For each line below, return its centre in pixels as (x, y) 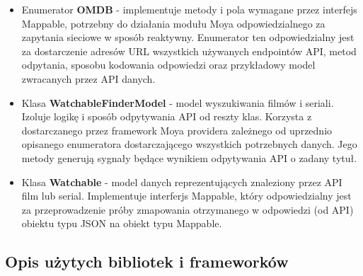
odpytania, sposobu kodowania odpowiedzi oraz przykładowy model (168, 65)
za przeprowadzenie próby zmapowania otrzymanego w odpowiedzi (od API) (188, 209)
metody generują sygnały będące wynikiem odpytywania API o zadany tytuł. (189, 157)
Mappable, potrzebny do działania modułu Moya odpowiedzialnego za (173, 23)
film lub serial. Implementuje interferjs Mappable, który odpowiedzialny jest (186, 196)
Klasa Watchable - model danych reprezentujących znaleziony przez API (182, 182)
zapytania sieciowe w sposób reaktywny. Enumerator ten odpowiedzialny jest (188, 37)
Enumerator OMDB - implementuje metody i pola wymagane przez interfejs (189, 9)
